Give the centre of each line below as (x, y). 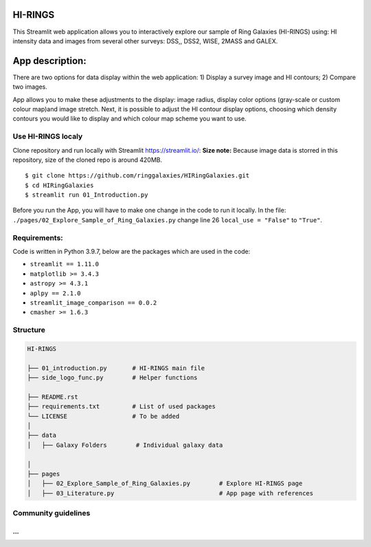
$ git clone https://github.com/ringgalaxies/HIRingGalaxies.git (137, 176)
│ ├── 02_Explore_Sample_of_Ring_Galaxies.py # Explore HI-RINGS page (165, 484)
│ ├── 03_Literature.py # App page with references (170, 493)
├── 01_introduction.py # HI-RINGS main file (116, 368)
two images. (30, 87)
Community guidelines (52, 513)
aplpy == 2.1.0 (56, 293)
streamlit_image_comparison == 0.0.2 (93, 302)
